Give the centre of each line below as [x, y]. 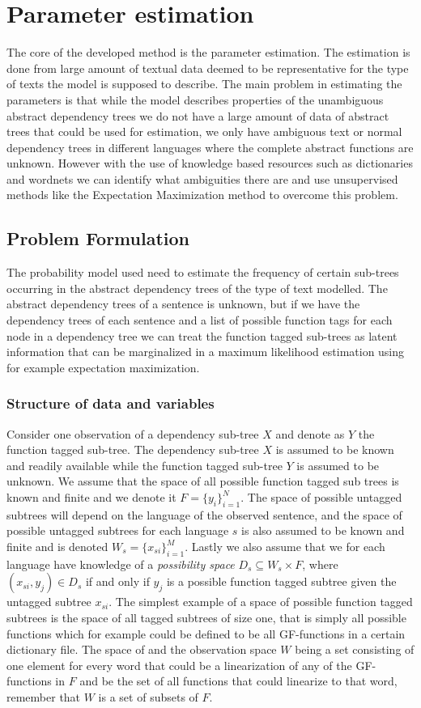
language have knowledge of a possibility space [121, 564]
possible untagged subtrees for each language [118, 530]
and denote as [310, 433]
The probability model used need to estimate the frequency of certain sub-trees [203, 272]
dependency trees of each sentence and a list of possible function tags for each [200, 320]
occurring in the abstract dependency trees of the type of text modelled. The [197, 288]
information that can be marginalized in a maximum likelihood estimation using [206, 352]
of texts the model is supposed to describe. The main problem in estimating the [204, 84]
